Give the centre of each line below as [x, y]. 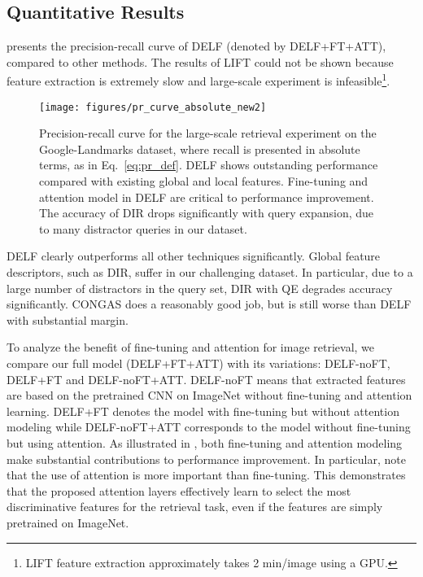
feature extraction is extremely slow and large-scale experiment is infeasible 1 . [198, 80]
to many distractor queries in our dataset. [143, 228]
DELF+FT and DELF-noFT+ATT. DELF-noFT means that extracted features [206, 379]
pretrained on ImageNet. [68, 522]
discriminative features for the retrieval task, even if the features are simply [195, 507]
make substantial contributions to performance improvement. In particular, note [206, 459]
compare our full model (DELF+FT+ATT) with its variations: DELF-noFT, [198, 363]
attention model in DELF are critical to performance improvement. [207, 197]
